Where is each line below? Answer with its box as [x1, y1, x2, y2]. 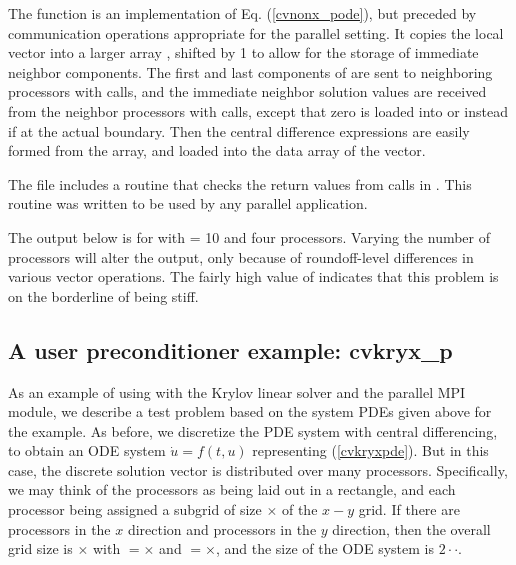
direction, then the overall [332, 518, 491, 539]
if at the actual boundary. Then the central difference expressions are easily [8, 120, 470, 141]
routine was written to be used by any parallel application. [8, 193, 368, 214]
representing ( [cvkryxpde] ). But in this [252, 440, 489, 461]
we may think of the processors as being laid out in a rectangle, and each [8, 479, 456, 500]
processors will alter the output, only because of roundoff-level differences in [8, 246, 474, 267]
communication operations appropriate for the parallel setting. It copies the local [8, 22, 504, 43]
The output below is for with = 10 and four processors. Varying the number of [8, 226, 491, 247]
